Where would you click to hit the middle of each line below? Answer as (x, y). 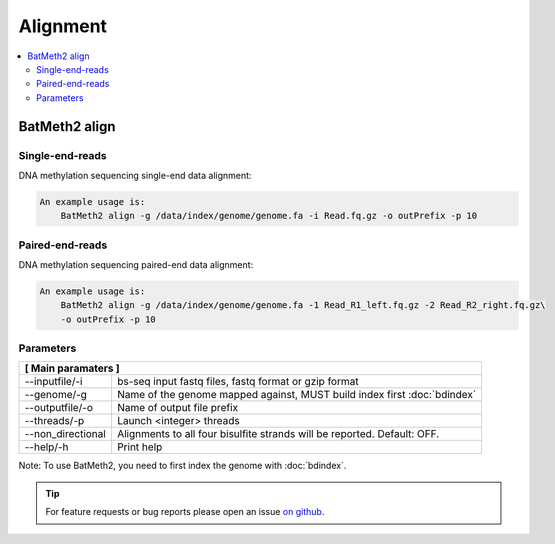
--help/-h (46, 447)
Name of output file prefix (177, 408)
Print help (139, 447)
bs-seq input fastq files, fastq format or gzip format (237, 382)
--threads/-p (54, 421)
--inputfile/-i (53, 382)
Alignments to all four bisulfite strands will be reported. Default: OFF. (278, 434)
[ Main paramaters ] (72, 368)
